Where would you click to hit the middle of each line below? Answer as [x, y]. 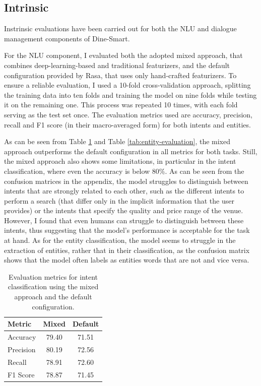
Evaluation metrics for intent [53, 276]
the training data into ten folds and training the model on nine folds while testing [130, 94]
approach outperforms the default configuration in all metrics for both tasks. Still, [131, 151]
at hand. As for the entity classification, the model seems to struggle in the [120, 240]
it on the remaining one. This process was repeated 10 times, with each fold [121, 105]
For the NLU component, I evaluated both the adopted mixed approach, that [123, 55]
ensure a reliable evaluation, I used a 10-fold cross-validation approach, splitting [127, 85]
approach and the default [53, 297]
